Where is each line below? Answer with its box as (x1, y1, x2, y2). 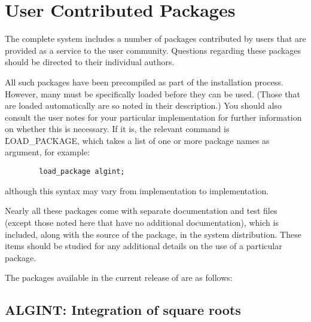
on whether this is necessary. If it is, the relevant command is (5, 122, 230, 135)
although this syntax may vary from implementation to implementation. (5, 184, 269, 197)
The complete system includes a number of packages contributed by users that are (5, 32, 306, 45)
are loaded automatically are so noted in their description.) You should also (5, 99, 282, 112)
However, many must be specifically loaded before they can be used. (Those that (5, 87, 300, 100)
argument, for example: (5, 146, 90, 158)
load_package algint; (39, 167, 125, 176)
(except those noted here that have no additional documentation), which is (5, 216, 279, 228)
